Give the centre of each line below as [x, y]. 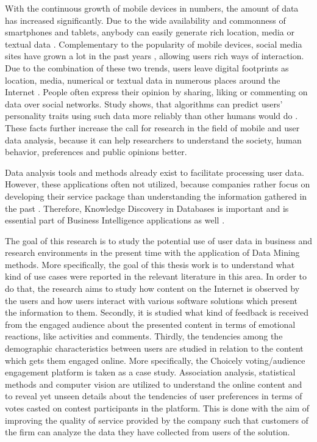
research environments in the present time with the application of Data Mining [152, 252]
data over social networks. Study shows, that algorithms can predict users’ [144, 103]
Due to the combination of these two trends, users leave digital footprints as [147, 67]
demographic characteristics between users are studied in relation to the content [154, 348]
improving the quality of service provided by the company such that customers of [157, 420]
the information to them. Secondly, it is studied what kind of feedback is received [157, 312]
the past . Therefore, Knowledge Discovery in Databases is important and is [147, 208]
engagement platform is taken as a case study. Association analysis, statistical [150, 372]
